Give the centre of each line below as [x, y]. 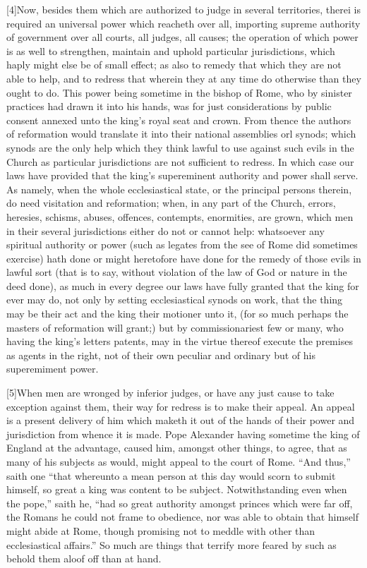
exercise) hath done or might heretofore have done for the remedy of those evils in [184, 258]
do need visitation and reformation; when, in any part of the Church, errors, [171, 203]
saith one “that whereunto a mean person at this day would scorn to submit [171, 475]
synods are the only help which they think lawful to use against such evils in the [180, 147]
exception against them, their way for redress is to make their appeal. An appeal [181, 406]
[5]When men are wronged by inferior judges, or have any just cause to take [170, 393]
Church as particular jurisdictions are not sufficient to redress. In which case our [180, 161]
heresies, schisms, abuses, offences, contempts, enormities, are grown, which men [180, 216]
